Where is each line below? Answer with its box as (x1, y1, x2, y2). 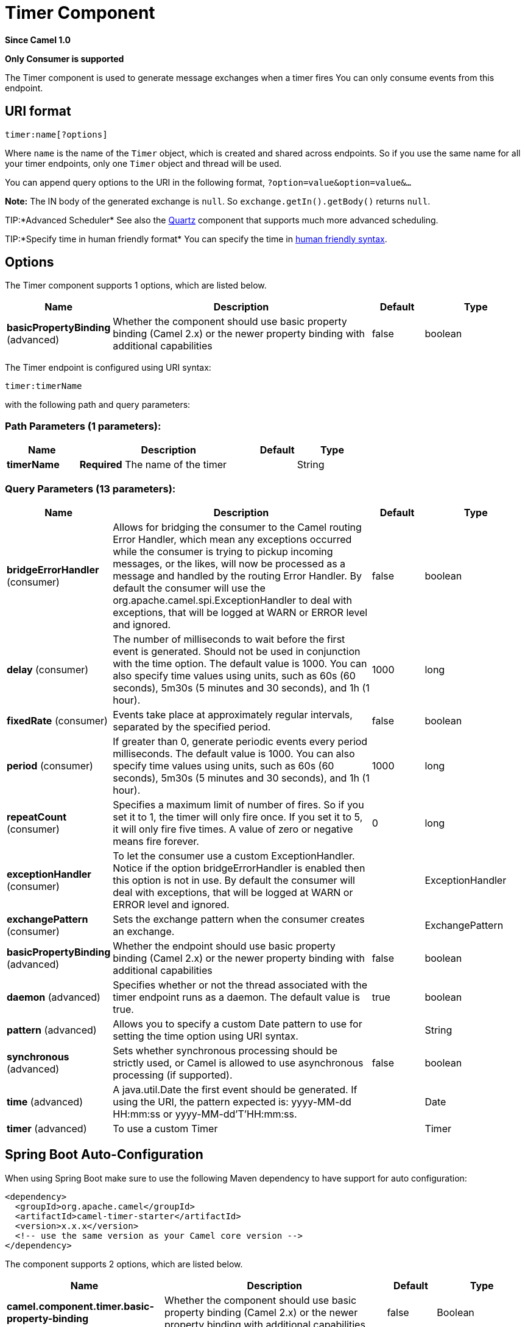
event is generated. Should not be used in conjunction (113, 645, 361, 657)
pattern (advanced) (7, 1023, 97, 1036)
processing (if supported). (113, 1068, 233, 1081)
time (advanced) (7, 1095, 83, 1108)
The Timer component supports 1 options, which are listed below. (5, 280, 267, 291)
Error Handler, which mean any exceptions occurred (113, 533, 352, 545)
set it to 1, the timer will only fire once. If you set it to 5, (113, 810, 363, 823)
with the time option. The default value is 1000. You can (113, 657, 367, 670)
